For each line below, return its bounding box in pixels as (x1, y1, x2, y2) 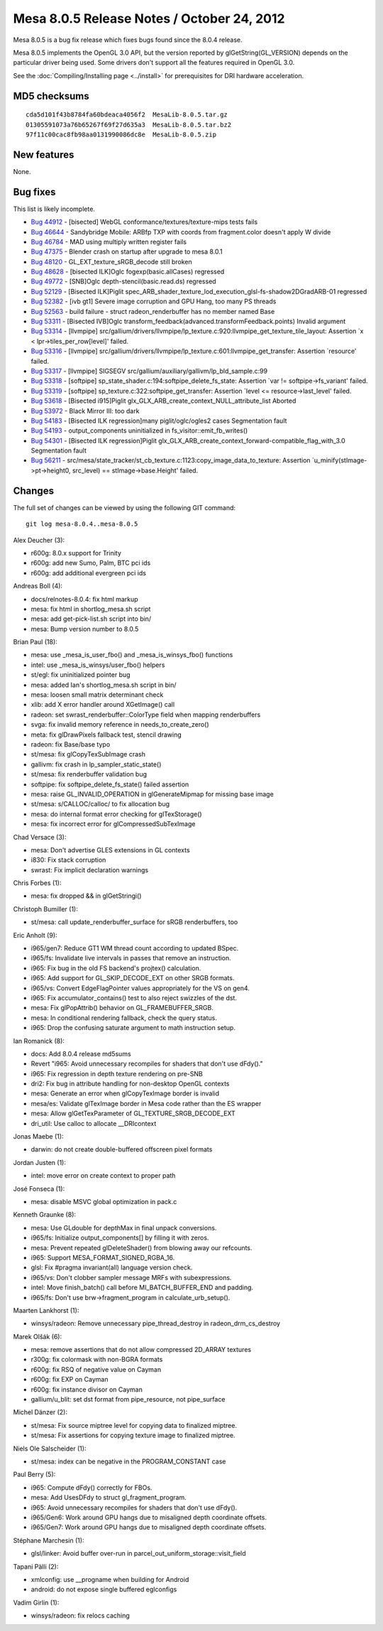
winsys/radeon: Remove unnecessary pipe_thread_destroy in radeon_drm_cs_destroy (30, 1319, 280, 1328)
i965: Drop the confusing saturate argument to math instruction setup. (30, 1024, 235, 1032)
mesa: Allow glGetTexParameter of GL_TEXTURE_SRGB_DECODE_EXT (30, 1109, 235, 1118)
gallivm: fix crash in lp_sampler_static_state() (30, 760, 162, 769)
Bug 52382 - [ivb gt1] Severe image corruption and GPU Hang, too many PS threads (30, 297, 277, 305)
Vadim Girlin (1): (13, 1598, 60, 1607)
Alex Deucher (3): (13, 536, 65, 544)
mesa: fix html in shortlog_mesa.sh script (30, 605, 151, 613)
